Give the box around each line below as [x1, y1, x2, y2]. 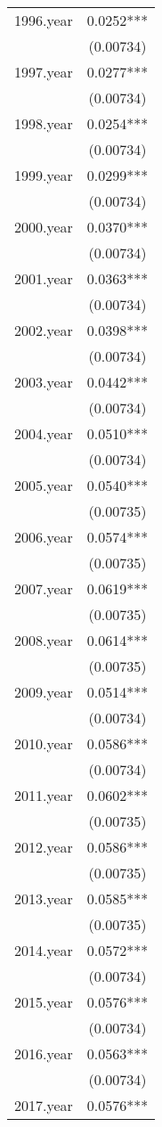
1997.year [14, 61, 73, 82]
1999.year [14, 165, 73, 185]
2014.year [14, 940, 73, 960]
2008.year [14, 630, 73, 650]
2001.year [14, 268, 73, 289]
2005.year [14, 475, 73, 495]
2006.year [14, 527, 73, 547]
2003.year [14, 372, 73, 392]
